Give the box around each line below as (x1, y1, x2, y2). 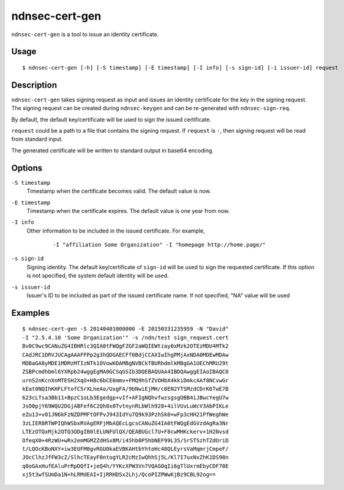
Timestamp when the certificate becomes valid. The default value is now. (26, 187, 211, 195)
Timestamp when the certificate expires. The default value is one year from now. (26, 207, 230, 214)
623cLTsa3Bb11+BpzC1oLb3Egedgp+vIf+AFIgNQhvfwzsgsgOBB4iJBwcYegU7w (22, 394, 229, 401)
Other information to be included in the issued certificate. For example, (26, 227, 205, 234)
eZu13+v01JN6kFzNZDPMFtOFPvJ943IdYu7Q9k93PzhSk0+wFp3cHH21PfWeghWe (22, 411, 229, 418)
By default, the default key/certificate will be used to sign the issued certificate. (11, 116, 211, 123)
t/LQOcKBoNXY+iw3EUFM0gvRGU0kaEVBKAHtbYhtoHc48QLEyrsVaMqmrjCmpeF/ (22, 445, 229, 452)
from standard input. (11, 135, 64, 143)
